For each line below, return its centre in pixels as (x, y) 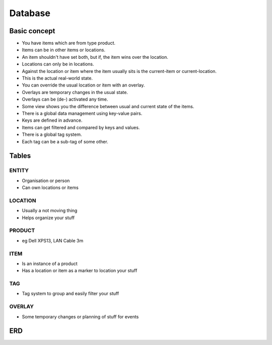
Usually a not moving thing (50, 211)
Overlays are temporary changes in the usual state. (75, 92)
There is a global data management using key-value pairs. (82, 113)
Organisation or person (46, 181)
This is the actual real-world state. (57, 78)
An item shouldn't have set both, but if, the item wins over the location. (95, 57)
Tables (20, 156)
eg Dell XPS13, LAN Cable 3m (53, 240)
